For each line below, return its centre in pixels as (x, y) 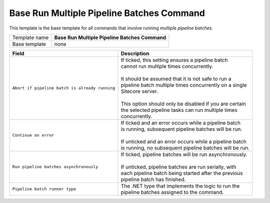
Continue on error (33, 135)
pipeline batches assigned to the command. (172, 192)
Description (135, 53)
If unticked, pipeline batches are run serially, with (178, 166)
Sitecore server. (139, 91)
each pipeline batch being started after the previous (182, 173)
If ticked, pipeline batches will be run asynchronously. (184, 154)
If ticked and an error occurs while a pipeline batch (181, 122)
